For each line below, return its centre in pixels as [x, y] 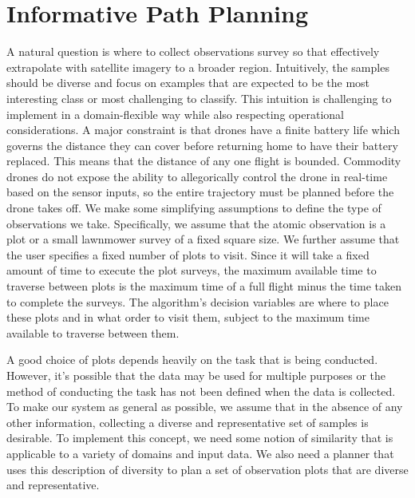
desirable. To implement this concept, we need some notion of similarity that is [200, 438]
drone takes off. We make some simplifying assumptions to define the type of [194, 208]
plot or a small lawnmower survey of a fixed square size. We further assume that [203, 239]
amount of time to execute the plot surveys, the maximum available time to [192, 270]
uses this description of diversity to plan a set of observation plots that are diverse [207, 469]
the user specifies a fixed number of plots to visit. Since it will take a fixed [188, 254]
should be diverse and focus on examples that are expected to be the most [188, 83]
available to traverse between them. [93, 332]
